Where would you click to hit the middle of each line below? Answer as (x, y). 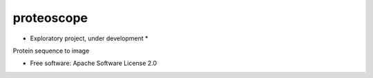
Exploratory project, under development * (89, 38)
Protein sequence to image (51, 51)
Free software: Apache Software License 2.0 (94, 63)
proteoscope (50, 18)
